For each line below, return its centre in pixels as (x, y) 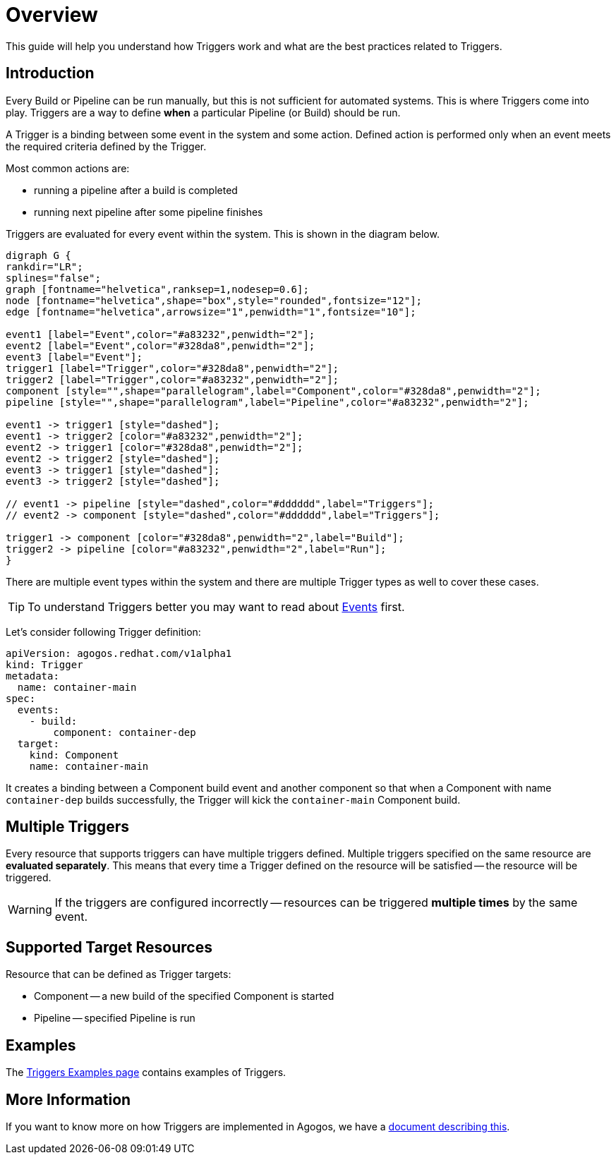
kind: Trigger (44, 664)
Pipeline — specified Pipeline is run (115, 1018)
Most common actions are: (68, 168)
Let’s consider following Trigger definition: (103, 632)
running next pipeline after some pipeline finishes (149, 212)
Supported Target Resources (109, 947)
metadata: (32, 676)
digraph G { (38, 255)
